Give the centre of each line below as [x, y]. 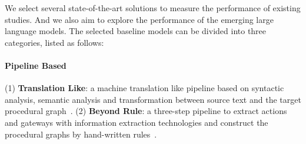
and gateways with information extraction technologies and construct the [137, 122]
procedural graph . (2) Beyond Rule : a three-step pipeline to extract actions [146, 111]
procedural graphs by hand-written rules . [81, 134]
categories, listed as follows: [54, 42]
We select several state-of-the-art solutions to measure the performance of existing [153, 8]
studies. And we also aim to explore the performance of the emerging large [139, 19]
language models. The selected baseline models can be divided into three [136, 31]
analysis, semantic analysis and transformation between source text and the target [153, 99]
